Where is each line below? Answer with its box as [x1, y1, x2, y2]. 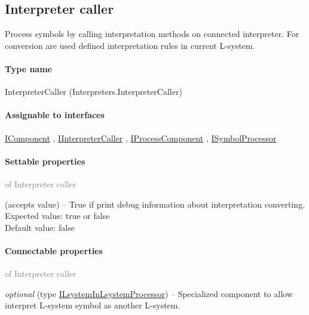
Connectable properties [5, 244, 103, 257]
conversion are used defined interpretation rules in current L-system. [5, 39, 255, 51]
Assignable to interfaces [5, 109, 105, 121]
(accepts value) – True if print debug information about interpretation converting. [5, 197, 305, 210]
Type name [5, 62, 52, 75]
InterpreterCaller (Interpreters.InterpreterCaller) [5, 85, 182, 98]
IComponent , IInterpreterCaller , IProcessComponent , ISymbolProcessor [5, 131, 277, 144]
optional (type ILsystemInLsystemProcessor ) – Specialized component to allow [5, 287, 293, 299]
